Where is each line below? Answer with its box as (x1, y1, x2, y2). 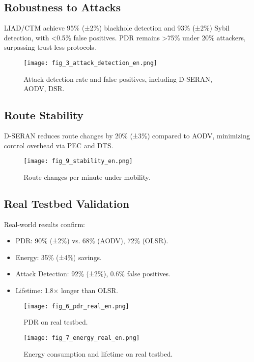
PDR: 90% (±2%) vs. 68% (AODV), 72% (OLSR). (15, 235, 169, 246)
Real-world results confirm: (4, 219, 85, 229)
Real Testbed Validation (4, 196, 130, 211)
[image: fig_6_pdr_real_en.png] (24, 302, 129, 310)
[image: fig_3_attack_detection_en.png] (24, 59, 158, 66)
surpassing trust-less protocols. (4, 42, 96, 52)
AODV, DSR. (24, 83, 65, 94)
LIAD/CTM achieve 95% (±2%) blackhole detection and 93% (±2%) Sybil (4, 23, 230, 33)
